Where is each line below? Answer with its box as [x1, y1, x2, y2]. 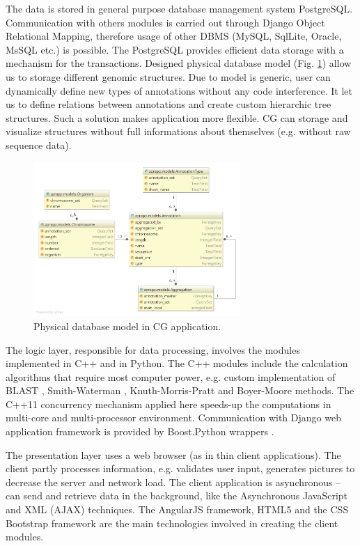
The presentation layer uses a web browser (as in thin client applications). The [6, 447, 341, 462]
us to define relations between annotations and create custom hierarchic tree [6, 97, 331, 111]
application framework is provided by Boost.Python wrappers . [6, 424, 274, 439]
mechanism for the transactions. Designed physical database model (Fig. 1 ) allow [6, 56, 352, 70]
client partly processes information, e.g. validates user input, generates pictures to [6, 461, 355, 476]
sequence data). [6, 137, 72, 152]
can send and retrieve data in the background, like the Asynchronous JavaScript [6, 488, 348, 503]
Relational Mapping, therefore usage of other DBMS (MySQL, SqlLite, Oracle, [6, 29, 342, 43]
